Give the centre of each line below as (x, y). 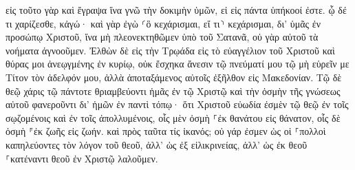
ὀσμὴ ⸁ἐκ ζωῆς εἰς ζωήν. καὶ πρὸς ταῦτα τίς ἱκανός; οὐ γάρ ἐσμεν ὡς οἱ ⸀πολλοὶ (166, 131)
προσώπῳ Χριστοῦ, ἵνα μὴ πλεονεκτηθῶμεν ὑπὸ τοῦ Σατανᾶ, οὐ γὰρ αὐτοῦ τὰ (162, 37)
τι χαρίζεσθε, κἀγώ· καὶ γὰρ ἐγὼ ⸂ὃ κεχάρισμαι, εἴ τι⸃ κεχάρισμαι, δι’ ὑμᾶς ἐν (163, 23)
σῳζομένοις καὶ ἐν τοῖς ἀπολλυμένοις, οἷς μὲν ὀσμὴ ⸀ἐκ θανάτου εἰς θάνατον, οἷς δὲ (173, 117)
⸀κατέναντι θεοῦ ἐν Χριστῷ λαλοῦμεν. (82, 158)
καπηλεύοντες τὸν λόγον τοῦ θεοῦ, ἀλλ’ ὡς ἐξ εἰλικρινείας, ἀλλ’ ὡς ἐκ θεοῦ (157, 144)
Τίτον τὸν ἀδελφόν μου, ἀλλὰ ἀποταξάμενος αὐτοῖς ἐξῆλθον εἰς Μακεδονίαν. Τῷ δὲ (174, 77)
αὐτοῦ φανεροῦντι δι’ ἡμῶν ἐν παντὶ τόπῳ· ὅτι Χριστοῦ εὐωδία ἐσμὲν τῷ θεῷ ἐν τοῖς (177, 104)
